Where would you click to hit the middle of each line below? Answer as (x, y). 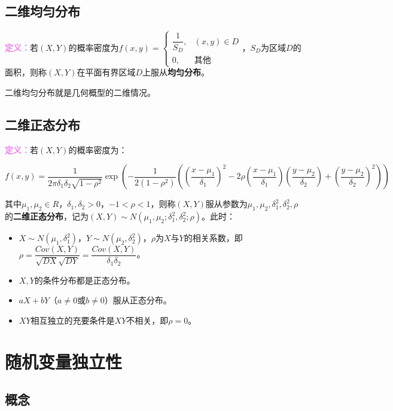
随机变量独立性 (64, 361)
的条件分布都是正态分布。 (85, 280)
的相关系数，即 (213, 238)
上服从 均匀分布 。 (176, 72)
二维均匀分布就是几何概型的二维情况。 (80, 92)
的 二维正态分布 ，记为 (47, 216)
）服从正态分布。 (138, 300)
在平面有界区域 (106, 72)
